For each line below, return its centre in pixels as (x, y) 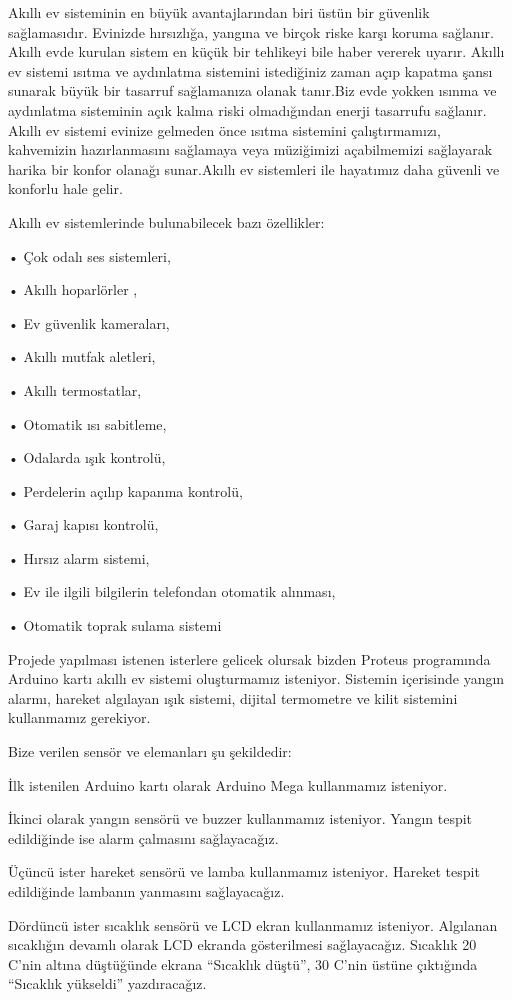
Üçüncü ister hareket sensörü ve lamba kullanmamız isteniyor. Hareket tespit (244, 871)
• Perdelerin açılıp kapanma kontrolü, (125, 490)
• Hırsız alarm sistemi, (79, 557)
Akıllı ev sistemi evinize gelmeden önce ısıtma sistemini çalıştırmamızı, (224, 129)
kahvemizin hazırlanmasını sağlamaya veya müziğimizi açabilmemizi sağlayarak (250, 149)
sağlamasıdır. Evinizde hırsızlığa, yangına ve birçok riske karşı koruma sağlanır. (251, 31)
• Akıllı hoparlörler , (73, 289)
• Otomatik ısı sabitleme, (87, 423)
